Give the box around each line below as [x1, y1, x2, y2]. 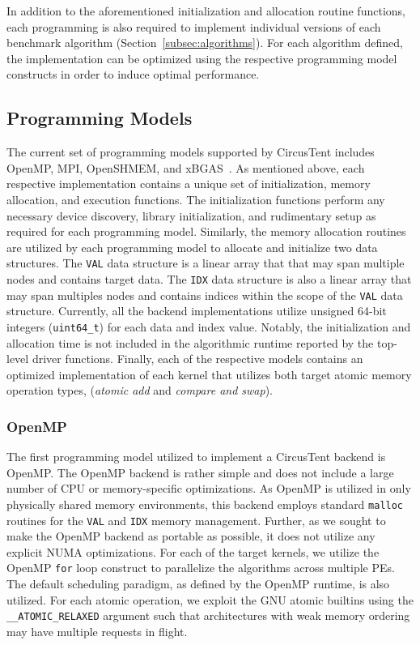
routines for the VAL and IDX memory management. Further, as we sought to [6, 511, 386, 528]
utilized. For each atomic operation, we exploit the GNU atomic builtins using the [6, 591, 414, 608]
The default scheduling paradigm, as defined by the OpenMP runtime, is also [6, 575, 390, 592]
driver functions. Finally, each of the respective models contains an [32, 350, 363, 367]
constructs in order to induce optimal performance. [6, 66, 260, 83]
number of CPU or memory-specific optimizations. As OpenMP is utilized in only [6, 480, 411, 497]
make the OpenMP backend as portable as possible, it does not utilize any [6, 528, 375, 545]
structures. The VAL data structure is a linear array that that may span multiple [6, 254, 405, 271]
